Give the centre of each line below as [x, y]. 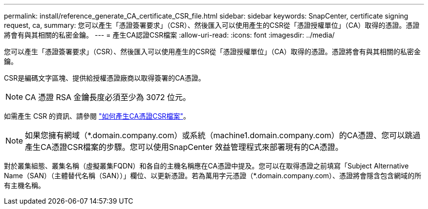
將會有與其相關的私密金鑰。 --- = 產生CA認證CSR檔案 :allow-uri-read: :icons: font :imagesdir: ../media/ [169, 35]
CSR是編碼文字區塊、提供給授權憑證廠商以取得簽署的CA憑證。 [105, 78]
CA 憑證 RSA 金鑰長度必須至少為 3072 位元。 [108, 97]
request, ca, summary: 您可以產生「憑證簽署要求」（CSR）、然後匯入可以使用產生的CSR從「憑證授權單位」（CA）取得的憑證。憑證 [212, 25]
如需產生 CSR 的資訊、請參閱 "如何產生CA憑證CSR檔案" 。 [97, 116]
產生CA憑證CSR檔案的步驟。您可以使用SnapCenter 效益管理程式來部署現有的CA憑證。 [184, 147]
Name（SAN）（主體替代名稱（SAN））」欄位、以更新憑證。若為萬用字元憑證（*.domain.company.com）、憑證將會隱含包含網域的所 [213, 176]
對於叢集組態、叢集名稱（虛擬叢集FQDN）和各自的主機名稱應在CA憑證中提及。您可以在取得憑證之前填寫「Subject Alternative [206, 166]
